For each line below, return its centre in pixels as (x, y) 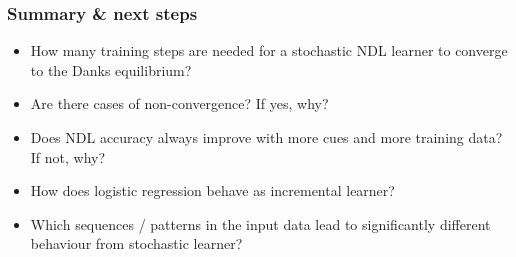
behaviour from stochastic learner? (136, 243)
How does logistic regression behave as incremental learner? (212, 190)
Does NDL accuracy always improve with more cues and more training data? (266, 137)
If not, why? (68, 156)
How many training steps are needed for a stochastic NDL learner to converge (269, 50)
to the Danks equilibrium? (111, 69)
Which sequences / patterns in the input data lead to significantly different (260, 223)
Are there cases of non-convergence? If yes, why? (179, 103)
